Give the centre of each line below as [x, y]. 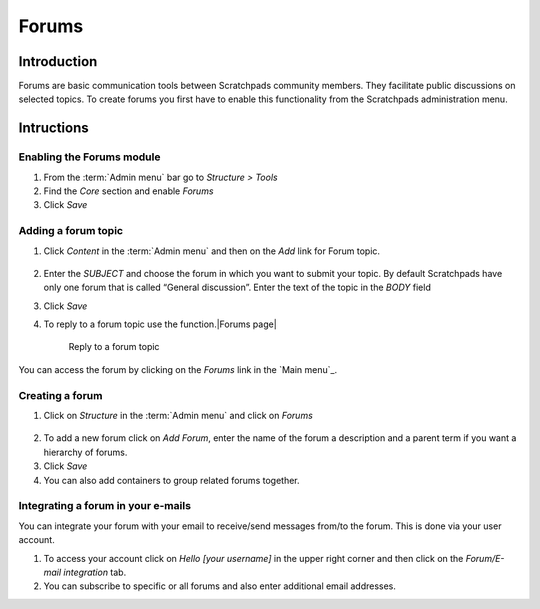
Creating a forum [60, 395]
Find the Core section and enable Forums [128, 191]
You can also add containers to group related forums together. [171, 480]
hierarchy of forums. [85, 452]
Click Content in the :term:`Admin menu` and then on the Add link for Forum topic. [211, 251]
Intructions [53, 128]
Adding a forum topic [71, 231]
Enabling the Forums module [89, 157]
